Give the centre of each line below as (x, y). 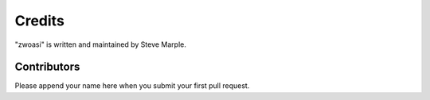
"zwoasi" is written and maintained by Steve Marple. (100, 44)
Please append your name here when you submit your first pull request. (132, 86)
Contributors (47, 67)
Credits (40, 21)
